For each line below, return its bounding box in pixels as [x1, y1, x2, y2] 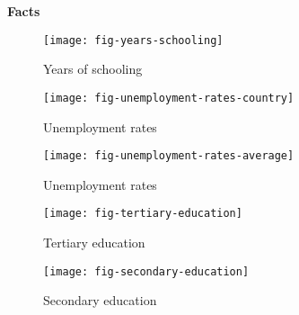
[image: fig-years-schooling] [43, 33, 224, 47]
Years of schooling [43, 59, 143, 78]
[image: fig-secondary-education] [43, 265, 250, 278]
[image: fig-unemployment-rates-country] [43, 91, 295, 104]
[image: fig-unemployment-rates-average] [43, 149, 295, 163]
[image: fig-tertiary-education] [43, 207, 242, 220]
